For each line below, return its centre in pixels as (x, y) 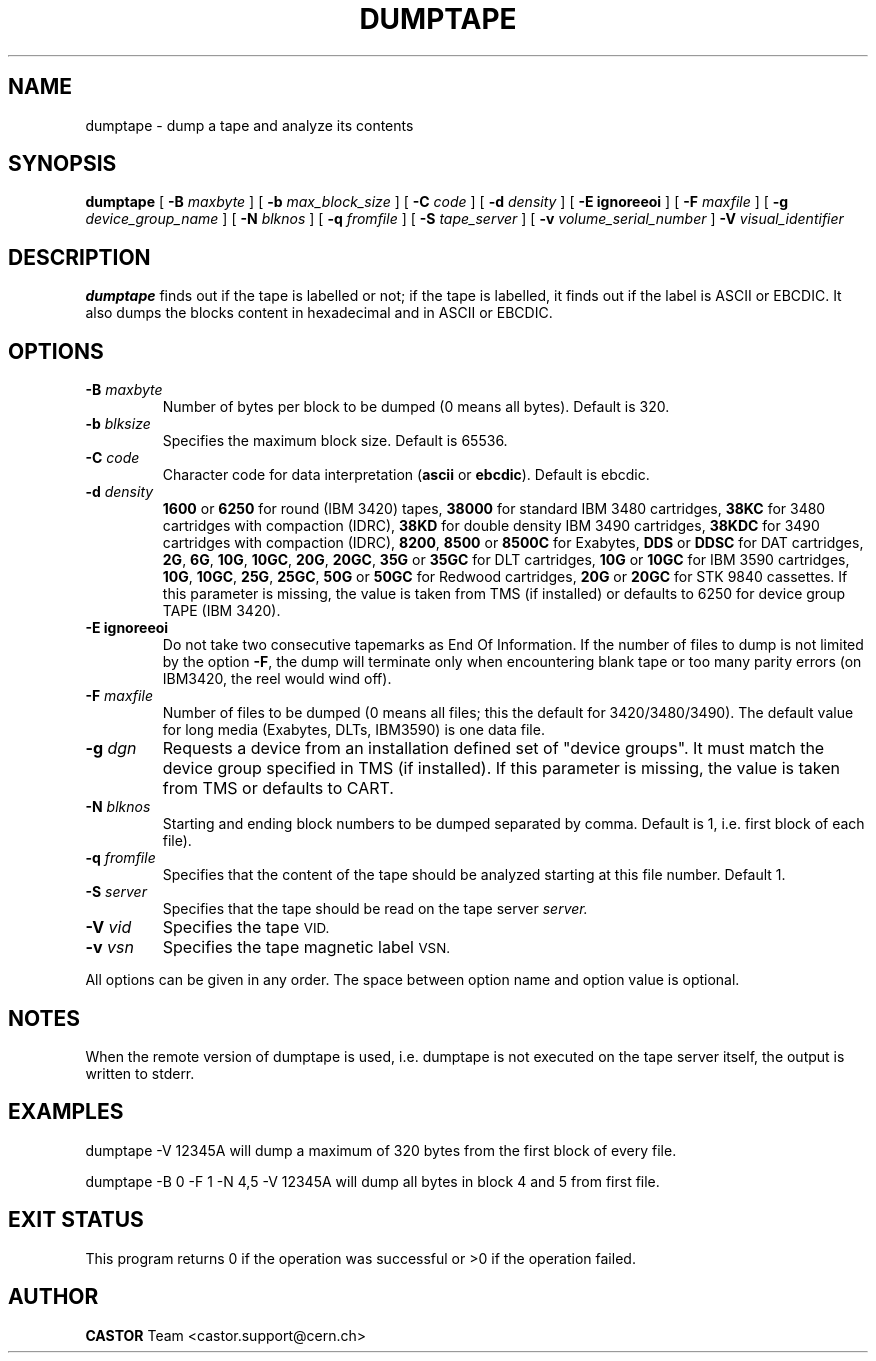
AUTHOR (53, 1297)
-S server (116, 892)
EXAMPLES (66, 1112)
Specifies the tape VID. (246, 927)
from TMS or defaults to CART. (278, 788)
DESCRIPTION (79, 257)
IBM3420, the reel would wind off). (277, 679)
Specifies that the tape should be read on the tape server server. (375, 909)
